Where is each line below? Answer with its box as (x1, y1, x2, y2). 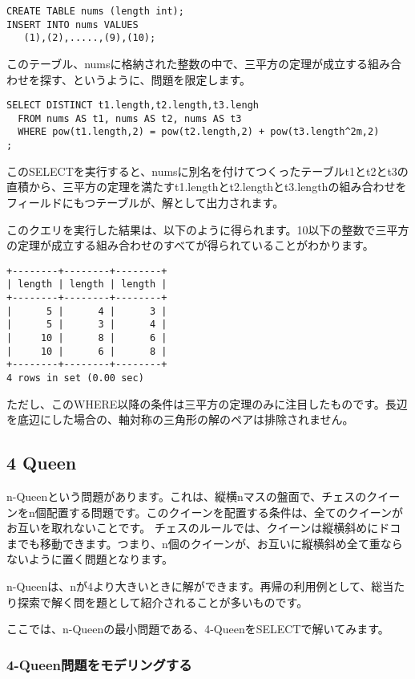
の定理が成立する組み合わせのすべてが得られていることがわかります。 (6, 237, 374, 254)
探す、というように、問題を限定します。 (39, 71, 252, 87)
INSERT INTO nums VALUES (6, 18, 139, 30)
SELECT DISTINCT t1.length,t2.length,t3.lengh (6, 100, 259, 112)
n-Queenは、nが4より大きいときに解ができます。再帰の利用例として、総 (6, 578, 383, 595)
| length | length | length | (6, 279, 167, 291)
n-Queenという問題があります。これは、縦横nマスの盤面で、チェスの (6, 488, 367, 505)
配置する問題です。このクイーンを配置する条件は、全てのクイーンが (46, 503, 403, 520)
